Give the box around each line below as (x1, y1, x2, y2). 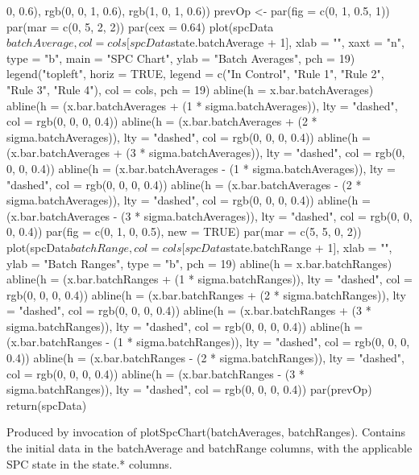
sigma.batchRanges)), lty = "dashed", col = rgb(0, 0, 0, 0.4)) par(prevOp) (6, 381, 372, 398)
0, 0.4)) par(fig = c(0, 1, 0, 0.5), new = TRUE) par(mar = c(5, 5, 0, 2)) (6, 223, 362, 240)
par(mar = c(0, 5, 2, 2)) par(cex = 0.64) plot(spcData (6, 18, 274, 35)
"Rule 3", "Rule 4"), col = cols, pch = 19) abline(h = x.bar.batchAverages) (6, 81, 374, 97)
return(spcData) (6, 396, 87, 413)
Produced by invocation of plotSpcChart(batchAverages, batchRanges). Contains (6, 423, 406, 440)
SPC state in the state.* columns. (6, 455, 172, 472)
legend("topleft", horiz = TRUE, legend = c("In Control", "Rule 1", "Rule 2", (6, 65, 384, 82)
